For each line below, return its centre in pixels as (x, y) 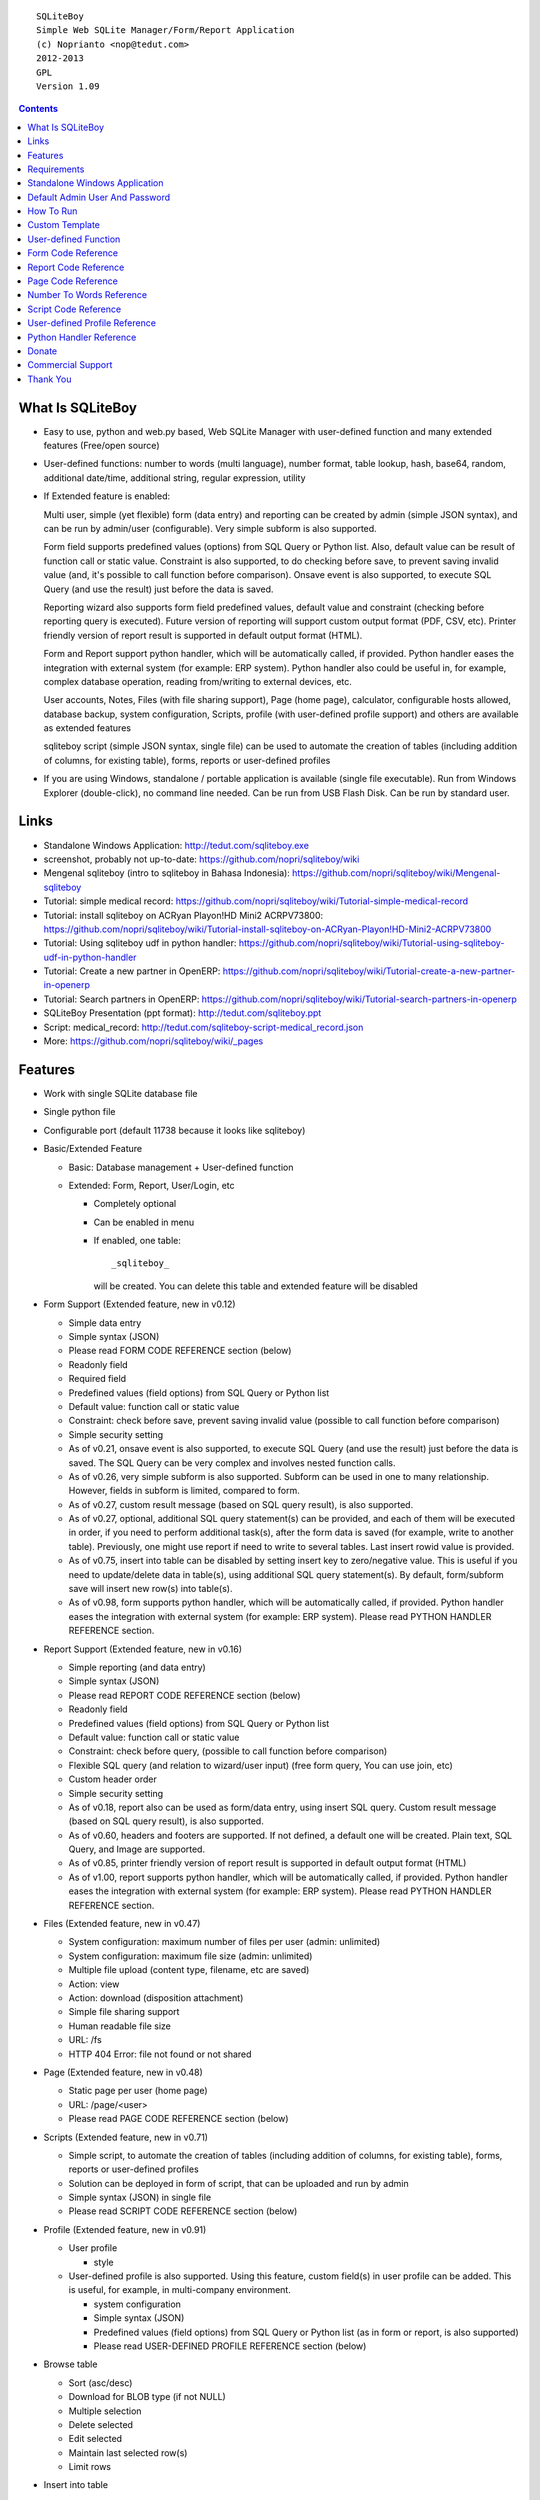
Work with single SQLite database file (121, 1093)
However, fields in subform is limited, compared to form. (184, 1491)
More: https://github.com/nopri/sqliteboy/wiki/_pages (153, 1041)
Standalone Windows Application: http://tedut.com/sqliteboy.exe (176, 845)
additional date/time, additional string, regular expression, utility (174, 477)
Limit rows (90, 2467)
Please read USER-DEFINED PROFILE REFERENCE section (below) (230, 2346)
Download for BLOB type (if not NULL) (147, 2397)
